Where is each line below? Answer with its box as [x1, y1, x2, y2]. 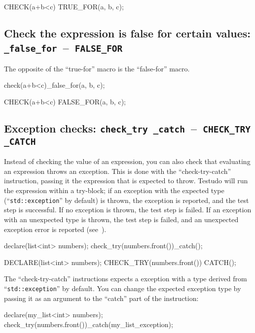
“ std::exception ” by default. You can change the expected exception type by [4, 283, 241, 293]
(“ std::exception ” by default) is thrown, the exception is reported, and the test [4, 195, 249, 205]
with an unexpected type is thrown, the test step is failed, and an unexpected [4, 214, 239, 224]
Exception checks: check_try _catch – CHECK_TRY [4, 120, 251, 135]
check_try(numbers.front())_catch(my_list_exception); [4, 319, 173, 329]
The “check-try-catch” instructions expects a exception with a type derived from [4, 273, 247, 284]
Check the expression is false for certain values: [4, 25, 251, 40]
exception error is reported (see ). [4, 224, 107, 234]
